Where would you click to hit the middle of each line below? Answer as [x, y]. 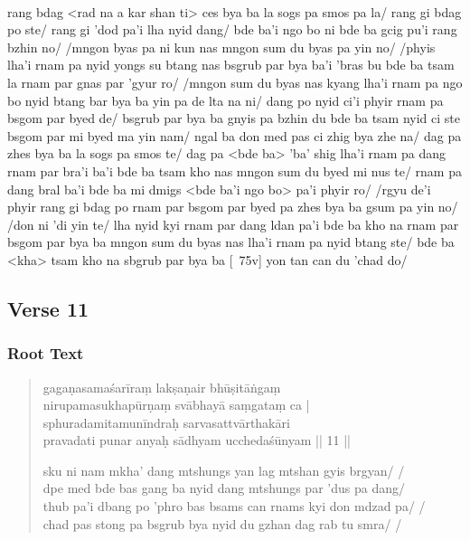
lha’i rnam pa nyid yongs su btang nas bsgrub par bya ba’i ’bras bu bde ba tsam [231, 65]
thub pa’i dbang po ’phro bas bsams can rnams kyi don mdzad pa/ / [234, 506]
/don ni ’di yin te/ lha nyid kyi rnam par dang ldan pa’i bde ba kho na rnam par [233, 224]
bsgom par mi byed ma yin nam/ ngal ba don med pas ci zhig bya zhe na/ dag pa [235, 135]
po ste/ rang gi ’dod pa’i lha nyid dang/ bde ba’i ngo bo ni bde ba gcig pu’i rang [232, 29]
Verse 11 [48, 308]
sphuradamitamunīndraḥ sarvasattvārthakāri [166, 422]
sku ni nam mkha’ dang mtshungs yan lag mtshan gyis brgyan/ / [224, 470]
